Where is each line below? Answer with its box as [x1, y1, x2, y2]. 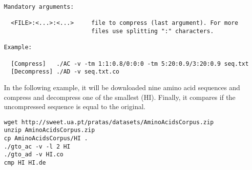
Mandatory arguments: [4, 3, 74, 10]
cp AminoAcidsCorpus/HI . [4, 135, 88, 142]
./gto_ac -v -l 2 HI [4, 143, 71, 150]
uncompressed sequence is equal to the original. [4, 101, 146, 112]
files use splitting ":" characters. [91, 27, 214, 35]
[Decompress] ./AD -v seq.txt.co [11, 68, 120, 76]
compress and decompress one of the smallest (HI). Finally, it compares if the [4, 92, 236, 102]
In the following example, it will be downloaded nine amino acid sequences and [4, 82, 240, 92]
